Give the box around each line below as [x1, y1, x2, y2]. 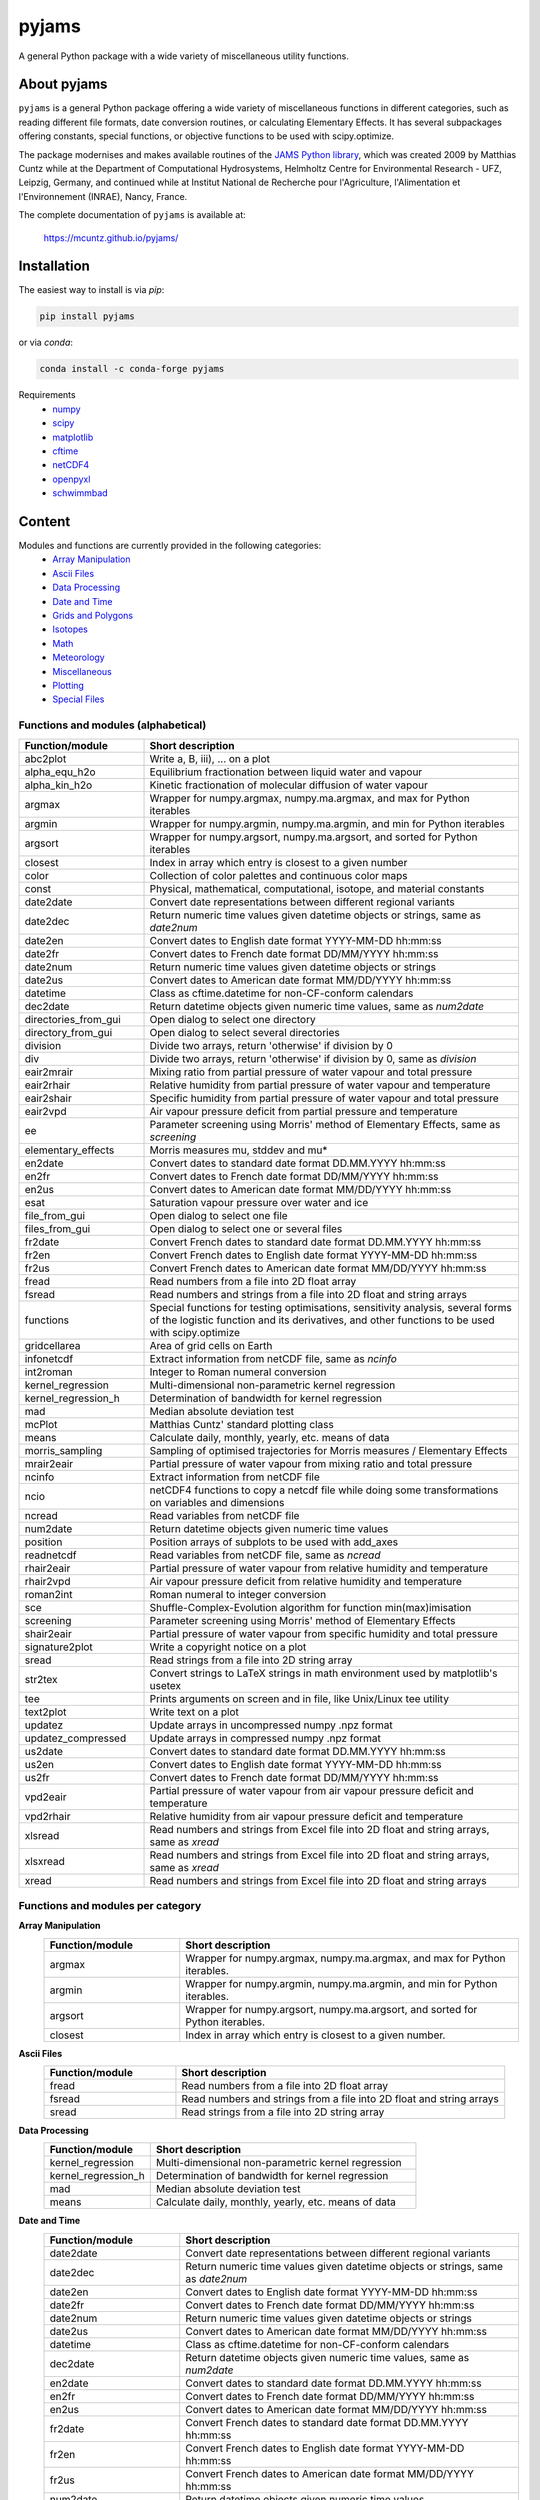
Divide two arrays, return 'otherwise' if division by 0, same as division [149, 1051, 477, 1065]
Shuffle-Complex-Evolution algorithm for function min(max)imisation [149, 1600, 472, 1614]
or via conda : [18, 336, 74, 349]
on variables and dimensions [149, 1495, 285, 1509]
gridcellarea [24, 1338, 81, 1352]
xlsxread [24, 1854, 65, 1868]
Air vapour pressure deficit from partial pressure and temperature [149, 1104, 459, 1118]
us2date [24, 1744, 64, 1758]
